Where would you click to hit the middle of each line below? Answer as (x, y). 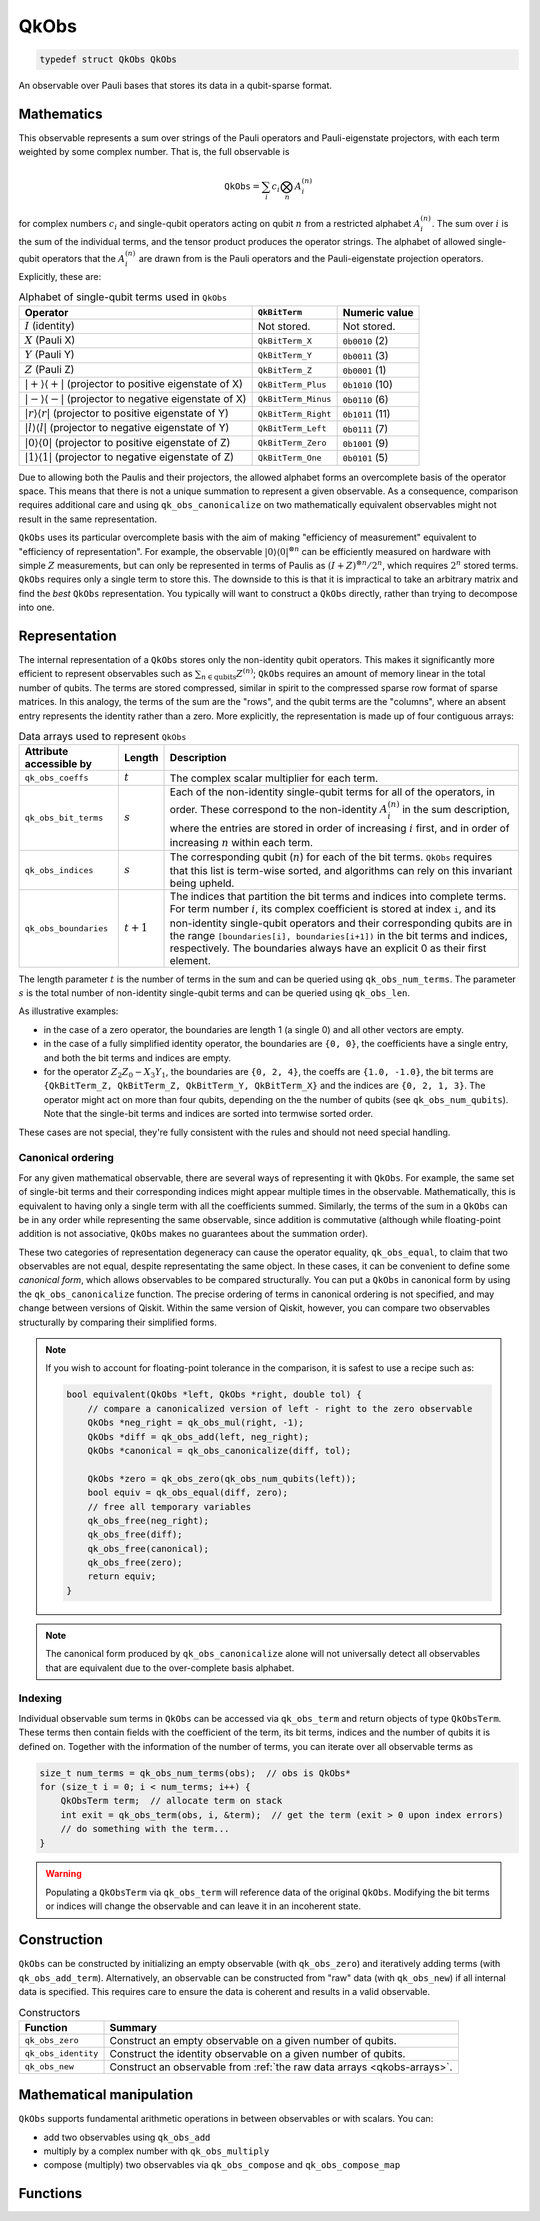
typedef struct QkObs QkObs (108, 59)
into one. (36, 607)
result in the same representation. (88, 519)
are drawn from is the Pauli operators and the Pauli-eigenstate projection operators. (311, 259)
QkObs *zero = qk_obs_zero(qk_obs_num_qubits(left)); (222, 1478)
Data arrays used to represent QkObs (102, 737)
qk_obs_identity (61, 2053)
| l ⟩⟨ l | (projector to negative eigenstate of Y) (127, 428)
